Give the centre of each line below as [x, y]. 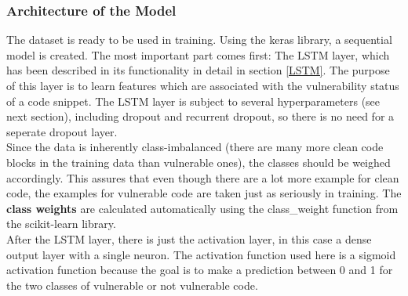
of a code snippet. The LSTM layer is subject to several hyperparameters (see [193, 101]
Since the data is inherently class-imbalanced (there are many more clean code [195, 147]
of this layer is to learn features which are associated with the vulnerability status [203, 85]
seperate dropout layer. [62, 131]
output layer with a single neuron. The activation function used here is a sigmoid [201, 254]
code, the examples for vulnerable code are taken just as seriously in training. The [204, 193]
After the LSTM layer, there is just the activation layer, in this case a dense [189, 238]
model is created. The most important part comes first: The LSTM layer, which [198, 54]
